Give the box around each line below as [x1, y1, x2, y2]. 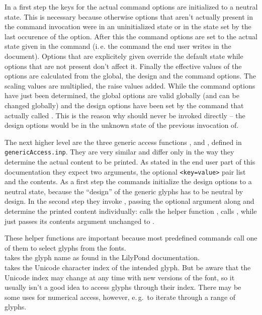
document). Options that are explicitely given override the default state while [5, 50, 243, 61]
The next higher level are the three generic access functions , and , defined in [5, 136, 242, 147]
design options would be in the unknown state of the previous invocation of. [5, 120, 239, 130]
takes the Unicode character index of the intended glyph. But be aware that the [5, 262, 251, 272]
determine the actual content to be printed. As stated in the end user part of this [5, 156, 255, 167]
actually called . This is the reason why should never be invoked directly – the [5, 110, 245, 120]
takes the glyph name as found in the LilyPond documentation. [5, 252, 200, 263]
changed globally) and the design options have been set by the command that [5, 100, 244, 110]
